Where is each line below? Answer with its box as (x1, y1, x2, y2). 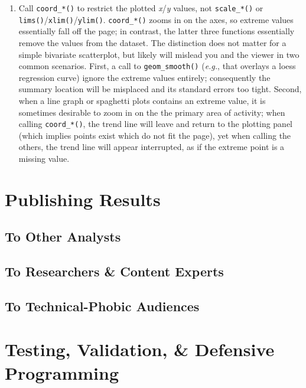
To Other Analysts (5, 227, 121, 246)
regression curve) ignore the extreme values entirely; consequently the (18, 71, 271, 83)
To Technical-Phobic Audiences (5, 296, 200, 315)
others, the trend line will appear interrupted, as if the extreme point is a (18, 141, 285, 153)
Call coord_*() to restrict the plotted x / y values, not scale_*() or (18, 2, 263, 14)
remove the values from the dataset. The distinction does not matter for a (18, 36, 287, 48)
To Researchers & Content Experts (5, 262, 224, 281)
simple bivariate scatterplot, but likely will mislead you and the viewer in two (18, 48, 300, 60)
